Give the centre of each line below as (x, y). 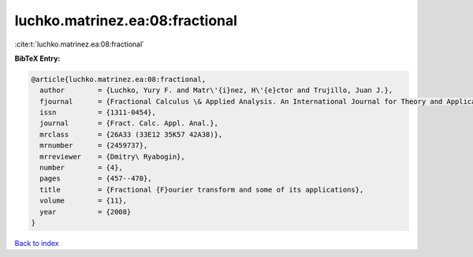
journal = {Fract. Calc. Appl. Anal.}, (129, 123)
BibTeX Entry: (37, 58)
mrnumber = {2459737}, (94, 145)
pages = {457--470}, (96, 179)
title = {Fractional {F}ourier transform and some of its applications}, (202, 190)
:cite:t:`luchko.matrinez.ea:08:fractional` (80, 44)
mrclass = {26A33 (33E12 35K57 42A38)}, (131, 134)
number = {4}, (82, 168)
